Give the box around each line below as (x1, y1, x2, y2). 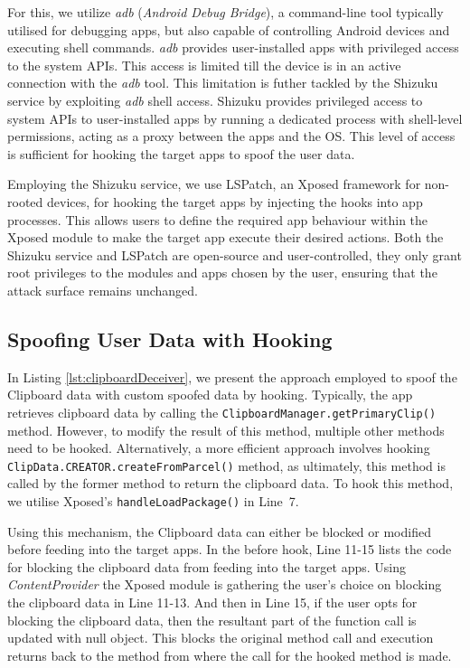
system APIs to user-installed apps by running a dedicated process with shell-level (7, 108, 463, 127)
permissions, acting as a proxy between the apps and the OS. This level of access (7, 127, 456, 146)
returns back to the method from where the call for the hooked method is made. (7, 645, 452, 664)
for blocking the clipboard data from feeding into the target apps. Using (7, 557, 406, 576)
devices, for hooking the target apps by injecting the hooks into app (46, 192, 423, 211)
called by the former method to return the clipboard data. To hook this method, (7, 474, 454, 493)
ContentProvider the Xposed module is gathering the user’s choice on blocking (7, 575, 442, 594)
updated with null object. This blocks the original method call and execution (7, 628, 434, 647)
